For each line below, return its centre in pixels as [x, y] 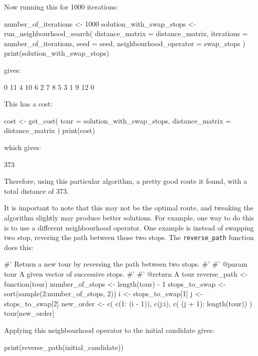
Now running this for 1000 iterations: [61, 7]
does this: [19, 247]
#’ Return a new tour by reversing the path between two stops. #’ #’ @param [126, 264]
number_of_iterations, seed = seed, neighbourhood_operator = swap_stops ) [125, 43]
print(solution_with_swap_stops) [57, 53]
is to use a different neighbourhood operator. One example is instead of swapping [129, 227]
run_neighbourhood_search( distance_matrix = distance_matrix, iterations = [126, 33]
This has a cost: [28, 104]
